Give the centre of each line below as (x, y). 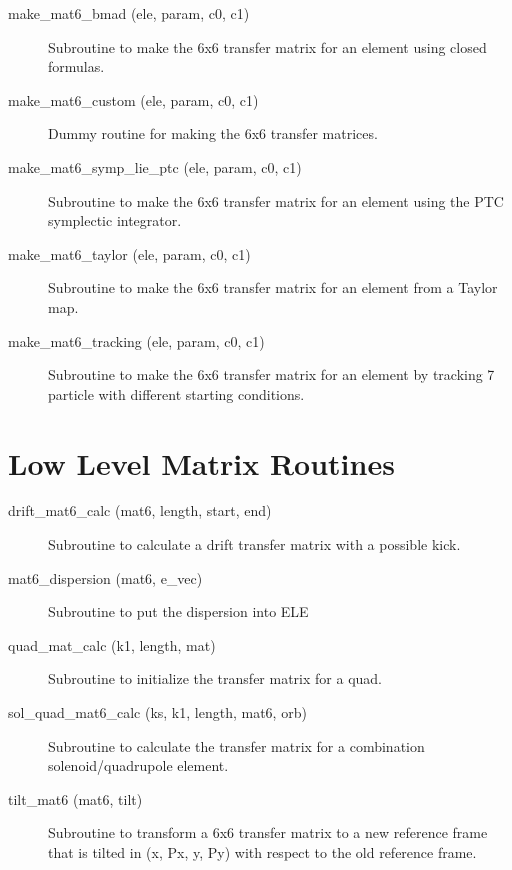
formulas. (76, 66)
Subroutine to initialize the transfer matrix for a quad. (215, 678)
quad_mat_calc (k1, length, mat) (112, 644)
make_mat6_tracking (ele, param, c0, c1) (136, 340)
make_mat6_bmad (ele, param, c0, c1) (129, 13)
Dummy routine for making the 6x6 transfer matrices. (213, 133)
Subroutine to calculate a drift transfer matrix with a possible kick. (254, 544)
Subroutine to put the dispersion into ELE (178, 611)
